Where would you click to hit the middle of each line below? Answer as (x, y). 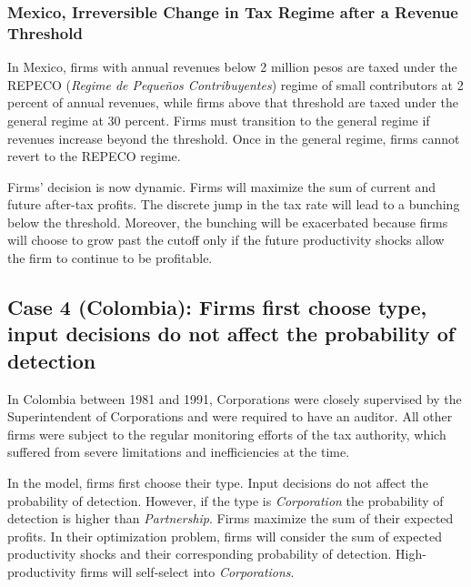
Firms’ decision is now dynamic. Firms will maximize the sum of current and (222, 186)
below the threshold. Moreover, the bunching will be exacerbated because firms (228, 222)
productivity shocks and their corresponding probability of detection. (200, 554)
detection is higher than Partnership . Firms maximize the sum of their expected (230, 518)
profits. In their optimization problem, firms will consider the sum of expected (225, 536)
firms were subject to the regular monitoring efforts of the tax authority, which (227, 434)
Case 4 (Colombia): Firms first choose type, (217, 307)
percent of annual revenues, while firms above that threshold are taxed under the (233, 102)
